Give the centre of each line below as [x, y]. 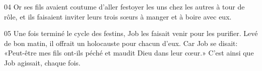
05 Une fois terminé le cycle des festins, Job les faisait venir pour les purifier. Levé [131, 33]
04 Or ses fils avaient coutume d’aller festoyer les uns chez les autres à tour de [124, 6]
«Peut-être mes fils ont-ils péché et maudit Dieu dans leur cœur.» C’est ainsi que [129, 53]
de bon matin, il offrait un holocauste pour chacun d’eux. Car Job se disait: [121, 43]
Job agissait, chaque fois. [42, 62]
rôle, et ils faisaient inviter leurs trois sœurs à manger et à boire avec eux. [118, 16]
